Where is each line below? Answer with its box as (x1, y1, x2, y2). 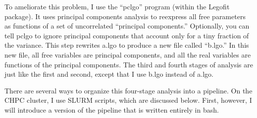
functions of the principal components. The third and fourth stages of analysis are (4, 59, 253, 69)
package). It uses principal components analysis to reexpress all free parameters (4, 11, 246, 21)
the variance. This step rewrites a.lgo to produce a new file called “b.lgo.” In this (4, 40, 249, 50)
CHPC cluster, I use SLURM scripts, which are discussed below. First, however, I (4, 95, 252, 105)
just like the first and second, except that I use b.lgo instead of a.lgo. (4, 69, 213, 79)
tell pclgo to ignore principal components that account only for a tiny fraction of (4, 30, 249, 40)
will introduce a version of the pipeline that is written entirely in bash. (4, 104, 219, 115)
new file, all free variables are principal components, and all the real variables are (4, 49, 251, 59)
